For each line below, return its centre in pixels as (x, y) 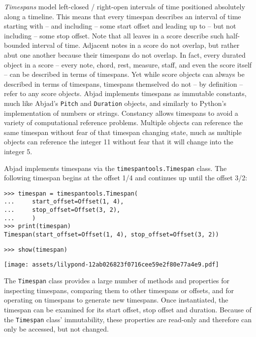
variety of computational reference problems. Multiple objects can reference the (124, 122)
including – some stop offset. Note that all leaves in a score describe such (114, 35)
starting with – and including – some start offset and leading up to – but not (120, 26)
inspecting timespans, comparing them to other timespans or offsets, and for (119, 290)
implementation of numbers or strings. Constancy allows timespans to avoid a (121, 113)
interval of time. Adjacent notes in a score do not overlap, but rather (136, 45)
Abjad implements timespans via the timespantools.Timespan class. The (115, 168)
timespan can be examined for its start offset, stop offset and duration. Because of (128, 309)
